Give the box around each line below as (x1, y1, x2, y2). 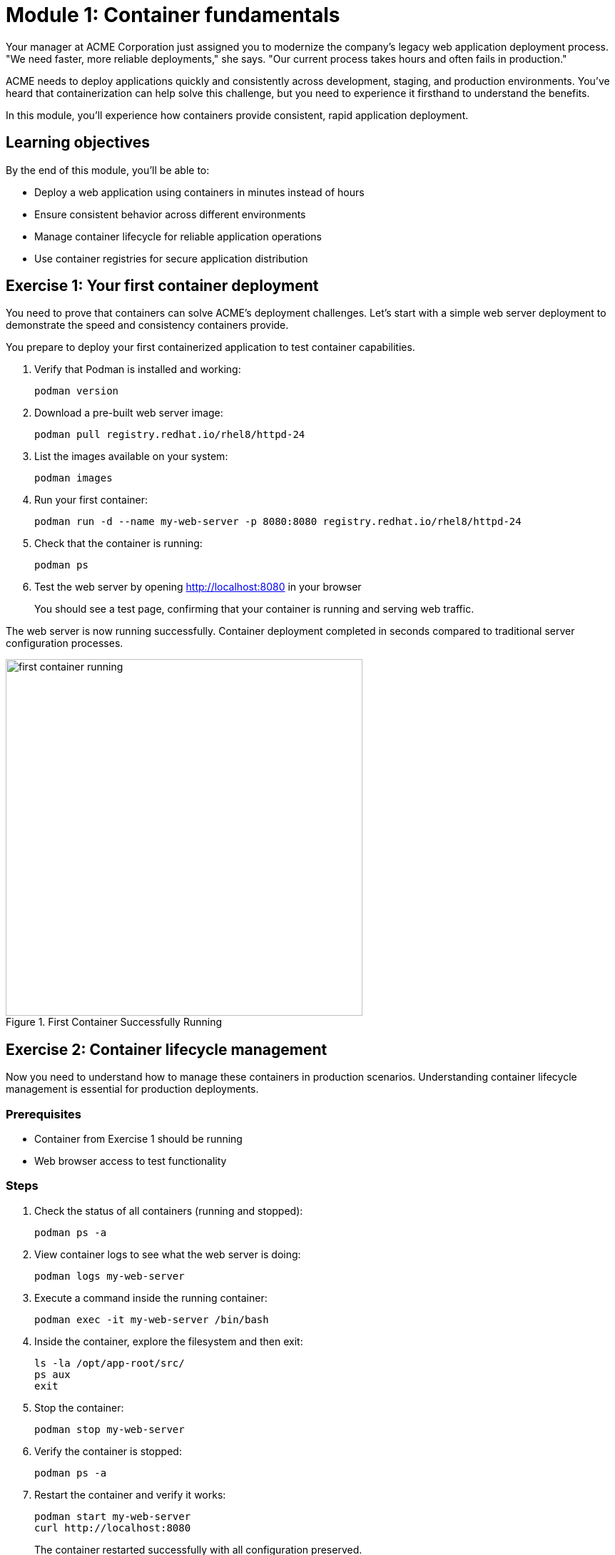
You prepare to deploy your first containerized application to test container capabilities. (6, 341, 415, 354)
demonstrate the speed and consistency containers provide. (6, 319, 289, 332)
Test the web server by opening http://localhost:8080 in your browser (34, 581, 362, 593)
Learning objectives (6, 133, 151, 152)
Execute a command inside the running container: (34, 1291, 268, 1304)
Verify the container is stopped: (34, 1444, 182, 1457)
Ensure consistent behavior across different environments (34, 208, 306, 220)
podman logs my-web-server (34, 1270, 185, 1282)
